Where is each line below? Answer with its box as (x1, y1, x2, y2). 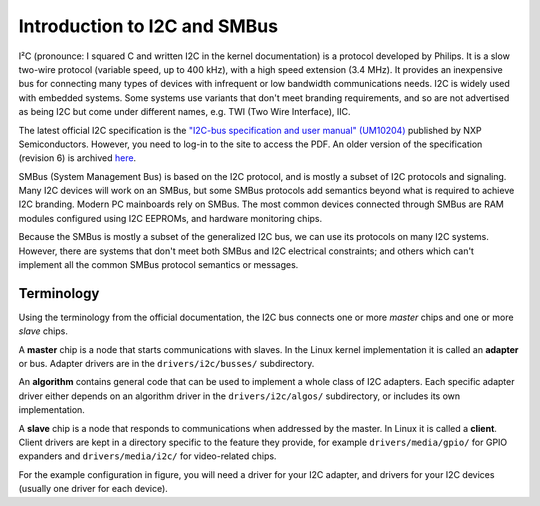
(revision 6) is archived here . (18, 152, 137, 164)
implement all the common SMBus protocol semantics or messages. (18, 259, 299, 271)
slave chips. (18, 325, 69, 337)
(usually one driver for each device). (18, 483, 169, 495)
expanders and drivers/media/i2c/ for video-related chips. (18, 450, 277, 462)
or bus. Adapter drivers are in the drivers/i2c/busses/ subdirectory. (18, 358, 315, 370)
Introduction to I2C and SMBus (18, 15, 279, 37)
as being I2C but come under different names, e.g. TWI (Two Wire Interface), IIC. (18, 106, 351, 118)
